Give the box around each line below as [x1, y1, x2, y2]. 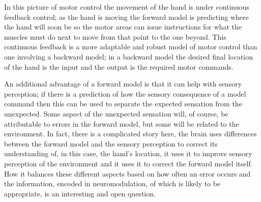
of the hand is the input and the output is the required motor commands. [4, 61, 234, 72]
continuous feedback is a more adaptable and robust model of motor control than [4, 41, 257, 52]
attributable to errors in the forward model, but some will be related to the [4, 118, 239, 129]
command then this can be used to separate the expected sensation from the [4, 98, 242, 109]
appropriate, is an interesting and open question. [4, 188, 156, 198]
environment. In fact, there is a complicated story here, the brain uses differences [4, 128, 257, 139]
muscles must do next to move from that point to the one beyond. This [4, 31, 226, 42]
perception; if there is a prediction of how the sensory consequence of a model [4, 88, 246, 99]
